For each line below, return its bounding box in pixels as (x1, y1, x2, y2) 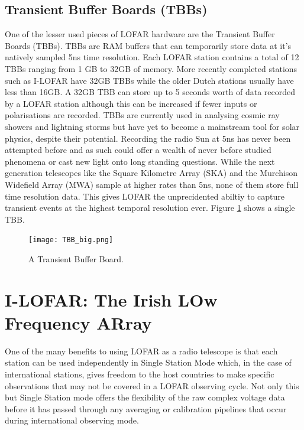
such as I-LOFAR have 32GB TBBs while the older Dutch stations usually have (5, 74, 294, 86)
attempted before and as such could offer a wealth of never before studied (5, 144, 271, 156)
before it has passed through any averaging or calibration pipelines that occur (5, 402, 287, 415)
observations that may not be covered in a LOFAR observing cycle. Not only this (5, 379, 299, 392)
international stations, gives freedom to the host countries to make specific (5, 368, 274, 380)
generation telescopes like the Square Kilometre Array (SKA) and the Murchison (5, 167, 298, 179)
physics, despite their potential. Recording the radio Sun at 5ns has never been (5, 132, 291, 144)
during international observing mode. (5, 414, 139, 426)
